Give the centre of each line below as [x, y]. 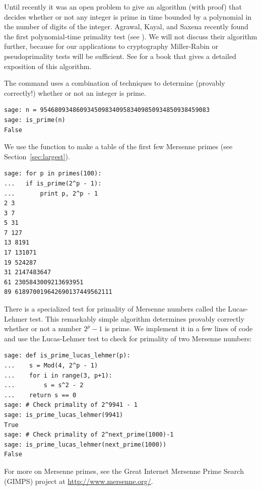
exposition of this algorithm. [48, 66]
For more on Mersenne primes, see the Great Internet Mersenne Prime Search [124, 471]
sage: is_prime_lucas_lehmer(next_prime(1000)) [85, 444]
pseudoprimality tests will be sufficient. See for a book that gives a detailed [120, 56]
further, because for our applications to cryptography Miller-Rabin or [111, 46]
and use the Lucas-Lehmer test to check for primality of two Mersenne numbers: [128, 338]
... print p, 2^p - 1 [51, 193]
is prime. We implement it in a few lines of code [179, 328]
